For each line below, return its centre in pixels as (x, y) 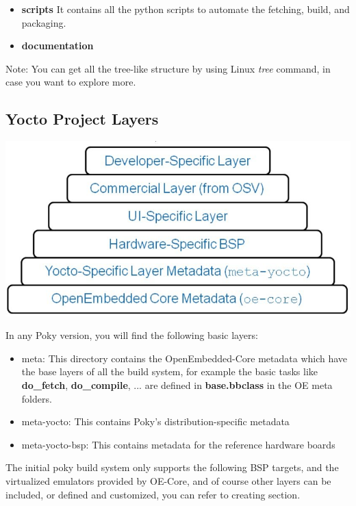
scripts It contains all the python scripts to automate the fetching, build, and (186, 9)
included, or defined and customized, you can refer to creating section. (153, 494)
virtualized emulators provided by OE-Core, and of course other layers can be (168, 480)
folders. (37, 398)
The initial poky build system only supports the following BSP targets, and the (172, 467)
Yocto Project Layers (82, 119)
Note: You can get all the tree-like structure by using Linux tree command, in (168, 68)
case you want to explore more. (71, 82)
